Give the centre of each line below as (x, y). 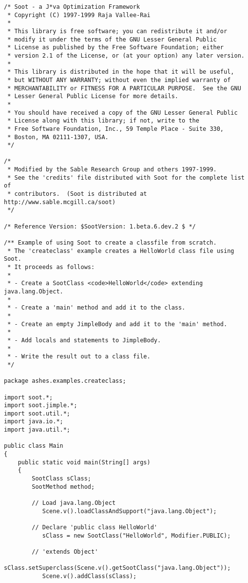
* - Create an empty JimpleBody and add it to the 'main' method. (117, 324)
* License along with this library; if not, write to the (103, 121)
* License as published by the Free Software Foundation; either (116, 48)
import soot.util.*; (37, 413)
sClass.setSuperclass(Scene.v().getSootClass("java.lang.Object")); (117, 568)
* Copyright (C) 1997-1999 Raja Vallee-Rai (79, 15)
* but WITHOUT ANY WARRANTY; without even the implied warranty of (119, 80)
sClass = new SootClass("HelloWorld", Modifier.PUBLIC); (136, 535)
